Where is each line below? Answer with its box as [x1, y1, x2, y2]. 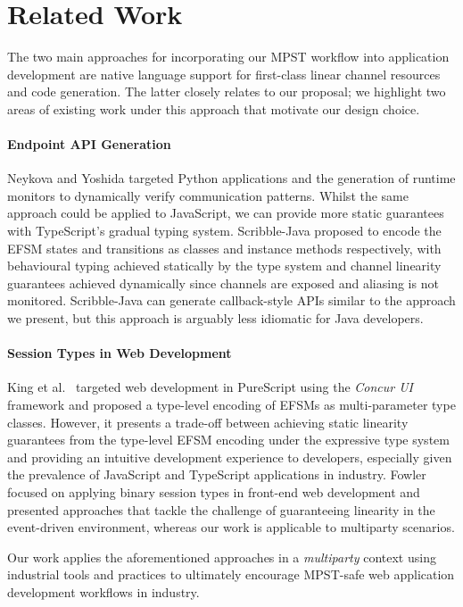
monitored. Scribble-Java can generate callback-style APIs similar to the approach [7, 291, 456, 310]
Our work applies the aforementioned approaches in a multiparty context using [7, 547, 436, 566]
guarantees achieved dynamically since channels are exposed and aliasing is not [7, 273, 439, 292]
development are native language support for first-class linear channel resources [7, 64, 441, 83]
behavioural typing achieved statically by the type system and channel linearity [7, 256, 442, 275]
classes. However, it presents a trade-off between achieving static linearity [7, 412, 409, 431]
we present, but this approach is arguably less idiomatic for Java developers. [7, 309, 424, 328]
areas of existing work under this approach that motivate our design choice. [7, 99, 420, 118]
